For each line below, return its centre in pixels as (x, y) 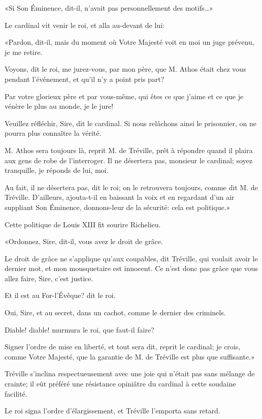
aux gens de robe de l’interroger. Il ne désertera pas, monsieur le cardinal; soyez (128, 160)
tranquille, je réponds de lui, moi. (57, 170)
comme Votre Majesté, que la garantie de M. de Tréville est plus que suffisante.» (130, 356)
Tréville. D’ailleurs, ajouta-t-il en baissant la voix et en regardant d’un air (120, 197)
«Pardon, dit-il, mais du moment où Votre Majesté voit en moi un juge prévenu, (129, 42)
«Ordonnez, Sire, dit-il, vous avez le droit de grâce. (84, 241)
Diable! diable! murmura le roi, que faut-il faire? (79, 329)
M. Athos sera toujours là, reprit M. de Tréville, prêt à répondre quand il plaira (129, 150)
